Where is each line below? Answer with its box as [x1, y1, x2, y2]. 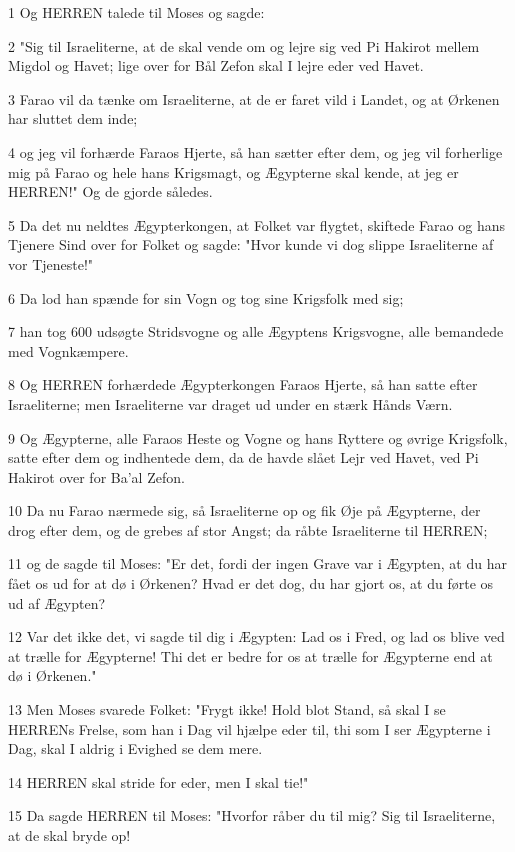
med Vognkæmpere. [8, 340, 129, 361]
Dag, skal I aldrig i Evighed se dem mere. [8, 738, 263, 759]
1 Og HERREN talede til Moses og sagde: [8, 2, 265, 22]
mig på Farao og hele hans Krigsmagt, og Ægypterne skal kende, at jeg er [8, 161, 459, 182]
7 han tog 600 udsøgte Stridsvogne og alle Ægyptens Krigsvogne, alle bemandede [8, 321, 504, 342]
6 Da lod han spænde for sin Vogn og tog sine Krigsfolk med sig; [8, 287, 404, 308]
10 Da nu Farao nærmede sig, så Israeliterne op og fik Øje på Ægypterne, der [8, 500, 481, 521]
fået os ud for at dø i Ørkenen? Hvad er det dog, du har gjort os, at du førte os [8, 573, 494, 594]
